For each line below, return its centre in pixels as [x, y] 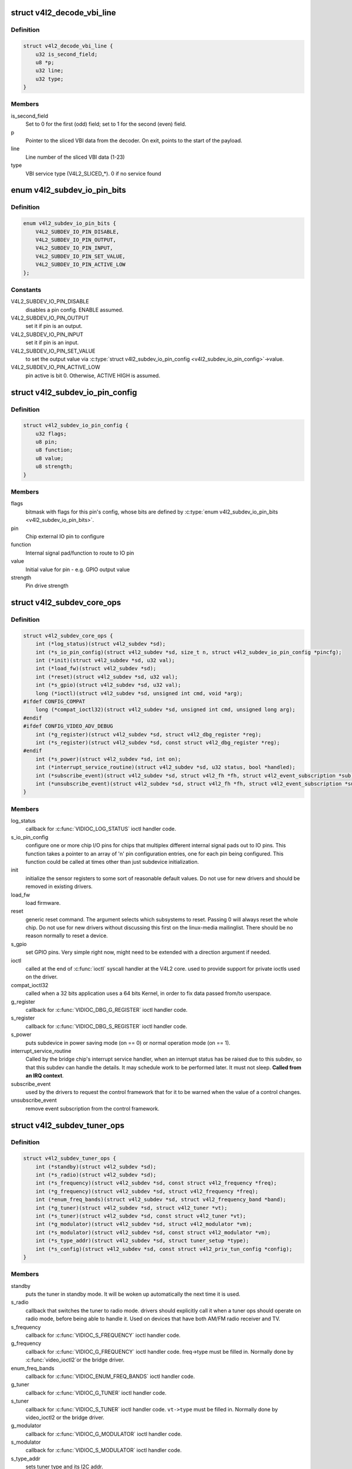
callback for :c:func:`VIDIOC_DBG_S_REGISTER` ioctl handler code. [106, 1026]
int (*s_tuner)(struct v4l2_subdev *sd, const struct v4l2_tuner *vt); [141, 1216]
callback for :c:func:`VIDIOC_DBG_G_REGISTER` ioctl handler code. [106, 1010]
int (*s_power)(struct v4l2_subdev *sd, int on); [108, 759]
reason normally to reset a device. [67, 936]
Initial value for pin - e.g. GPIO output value [78, 569]
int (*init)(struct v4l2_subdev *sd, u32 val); [105, 660]
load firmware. [43, 903]
